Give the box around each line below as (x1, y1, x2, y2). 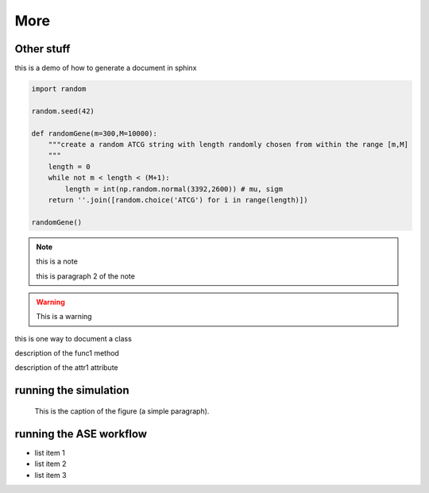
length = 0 (48, 162, 91, 171)
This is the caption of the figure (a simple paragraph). (34, 406, 210, 416)
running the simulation (14, 383, 129, 397)
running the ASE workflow (14, 427, 147, 441)
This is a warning (36, 312, 92, 322)
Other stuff (14, 42, 71, 56)
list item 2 (34, 459, 67, 468)
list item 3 (34, 470, 67, 480)
